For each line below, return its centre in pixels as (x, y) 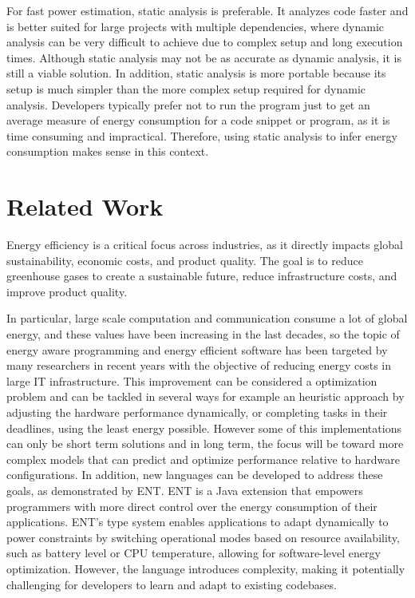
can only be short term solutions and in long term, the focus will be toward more (205, 444)
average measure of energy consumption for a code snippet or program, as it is (198, 120)
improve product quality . (67, 291)
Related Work (85, 206)
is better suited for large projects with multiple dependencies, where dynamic (196, 26)
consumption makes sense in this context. (108, 151)
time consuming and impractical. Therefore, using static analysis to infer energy (202, 135)
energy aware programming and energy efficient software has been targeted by (197, 349)
